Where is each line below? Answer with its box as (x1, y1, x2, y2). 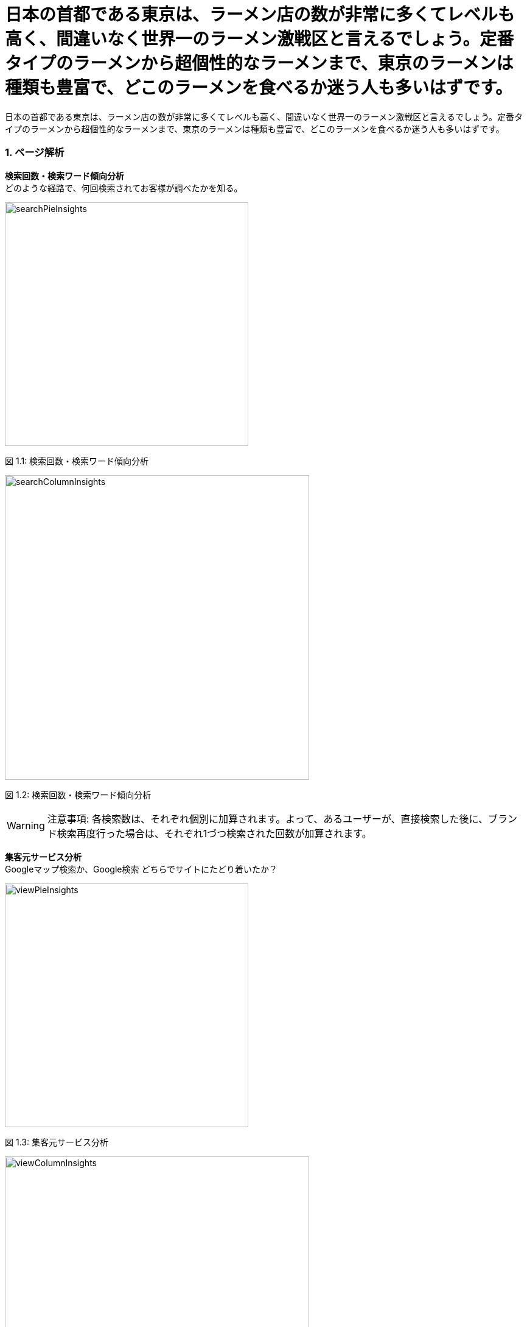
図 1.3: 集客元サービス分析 (5, 1136, 108, 1147)
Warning (7, 819, 45, 832)
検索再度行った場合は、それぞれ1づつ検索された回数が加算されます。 (57, 827, 372, 840)
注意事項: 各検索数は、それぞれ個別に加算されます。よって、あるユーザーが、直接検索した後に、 (47, 812, 489, 825)
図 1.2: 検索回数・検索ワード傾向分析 (5, 789, 152, 800)
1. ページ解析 (5, 146, 65, 159)
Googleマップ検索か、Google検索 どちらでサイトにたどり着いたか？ (5, 863, 277, 874)
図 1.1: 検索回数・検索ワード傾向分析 (5, 455, 149, 466)
